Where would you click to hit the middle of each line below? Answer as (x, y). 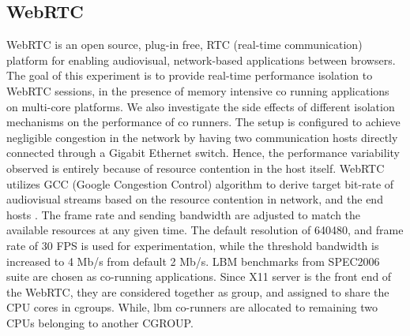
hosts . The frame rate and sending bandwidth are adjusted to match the (184, 214)
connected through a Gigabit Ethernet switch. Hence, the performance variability (203, 153)
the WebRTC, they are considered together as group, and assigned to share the (198, 291)
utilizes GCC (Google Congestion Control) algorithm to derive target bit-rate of (200, 183)
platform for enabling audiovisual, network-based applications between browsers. (201, 60)
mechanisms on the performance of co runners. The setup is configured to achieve (203, 122)
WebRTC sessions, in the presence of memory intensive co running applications (198, 90)
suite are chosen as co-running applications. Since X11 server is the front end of (199, 276)
